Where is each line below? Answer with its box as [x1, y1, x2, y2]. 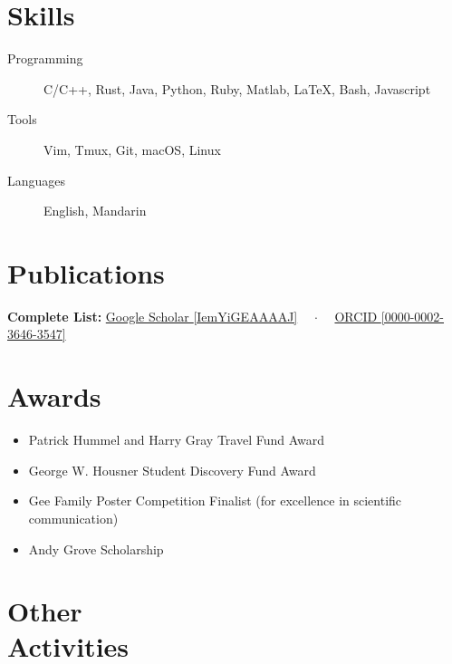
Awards [7, 378, 101, 415]
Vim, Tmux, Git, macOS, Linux [43, 140, 221, 159]
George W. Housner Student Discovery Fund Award [28, 460, 316, 479]
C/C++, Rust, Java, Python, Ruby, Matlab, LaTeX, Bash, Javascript [43, 79, 431, 98]
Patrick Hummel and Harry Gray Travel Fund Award [28, 430, 325, 449]
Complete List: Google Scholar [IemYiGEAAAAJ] [7, 306, 298, 325]
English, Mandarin [43, 201, 147, 220]
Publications [7, 254, 165, 291]
